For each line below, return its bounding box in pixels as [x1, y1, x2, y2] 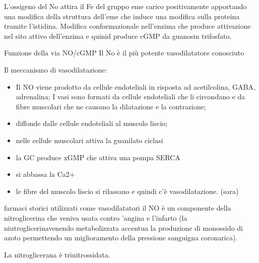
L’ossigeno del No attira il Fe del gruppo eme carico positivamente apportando [4, 1, 247, 11]
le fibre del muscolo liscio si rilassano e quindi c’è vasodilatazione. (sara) [16, 185, 239, 196]
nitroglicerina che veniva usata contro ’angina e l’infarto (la [4, 212, 187, 223]
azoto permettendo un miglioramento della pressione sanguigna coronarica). [4, 232, 238, 243]
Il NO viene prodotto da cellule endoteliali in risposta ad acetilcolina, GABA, [16, 81, 255, 92]
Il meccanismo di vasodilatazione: [4, 64, 107, 75]
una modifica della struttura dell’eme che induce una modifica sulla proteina [4, 11, 240, 21]
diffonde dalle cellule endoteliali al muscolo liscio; [16, 118, 168, 128]
